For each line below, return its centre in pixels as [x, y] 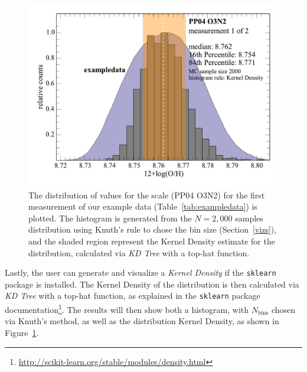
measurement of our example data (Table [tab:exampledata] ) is [143, 206]
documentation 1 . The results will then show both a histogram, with [127, 309]
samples [249, 218]
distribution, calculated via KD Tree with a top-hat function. [139, 252]
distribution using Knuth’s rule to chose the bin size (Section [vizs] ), [153, 229]
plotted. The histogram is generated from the [110, 218]
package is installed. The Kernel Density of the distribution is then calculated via [152, 284]
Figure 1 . [22, 332]
